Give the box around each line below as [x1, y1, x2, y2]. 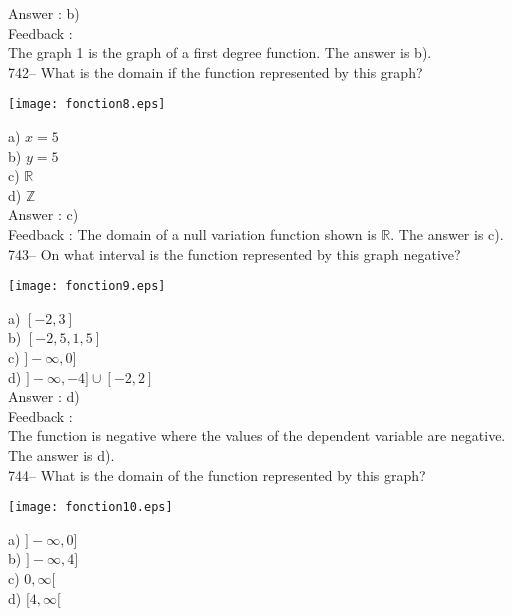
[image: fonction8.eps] [8, 97, 166, 112]
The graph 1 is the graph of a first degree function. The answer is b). [8, 42, 432, 63]
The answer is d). [8, 445, 115, 465]
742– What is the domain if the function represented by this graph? [8, 61, 423, 82]
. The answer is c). [390, 224, 504, 244]
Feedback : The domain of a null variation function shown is [8, 224, 377, 244]
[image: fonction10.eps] [8, 500, 173, 515]
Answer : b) [8, 3, 80, 23]
